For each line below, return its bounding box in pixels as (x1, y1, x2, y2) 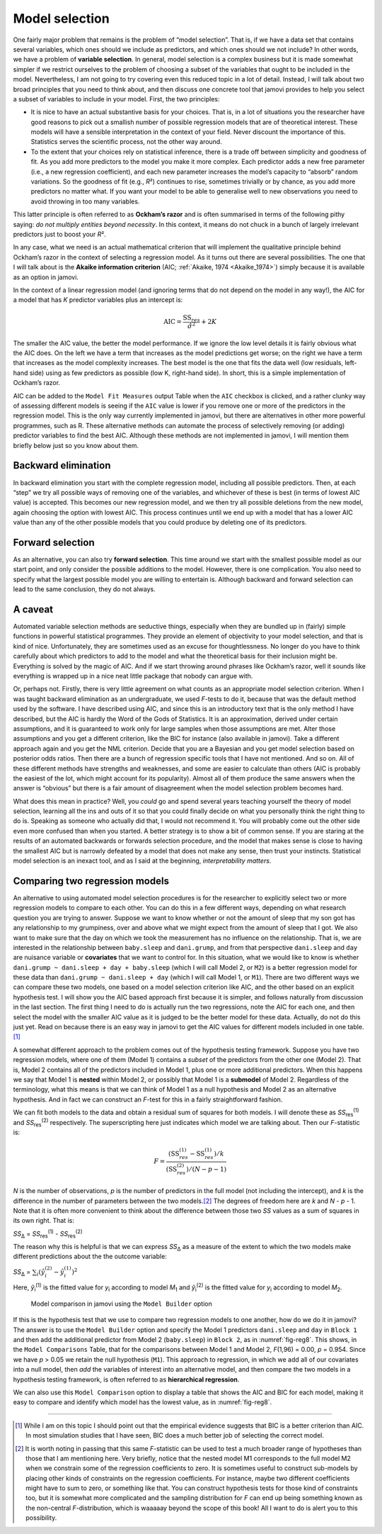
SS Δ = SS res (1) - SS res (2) (13, 1228, 83, 1240)
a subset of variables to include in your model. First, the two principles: (13, 94, 220, 103)
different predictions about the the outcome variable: (13, 1252, 168, 1261)
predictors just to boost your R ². (13, 230, 106, 238)
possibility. (25, 1513, 57, 1522)
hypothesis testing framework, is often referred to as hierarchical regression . (13, 1375, 240, 1384)
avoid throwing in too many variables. (30, 197, 140, 206)
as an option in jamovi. (13, 273, 79, 281)
